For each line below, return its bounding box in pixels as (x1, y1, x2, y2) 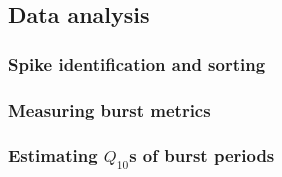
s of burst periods (129, 143, 275, 168)
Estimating (8, 143, 98, 168)
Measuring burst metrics (8, 97, 211, 122)
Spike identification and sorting (8, 51, 266, 76)
